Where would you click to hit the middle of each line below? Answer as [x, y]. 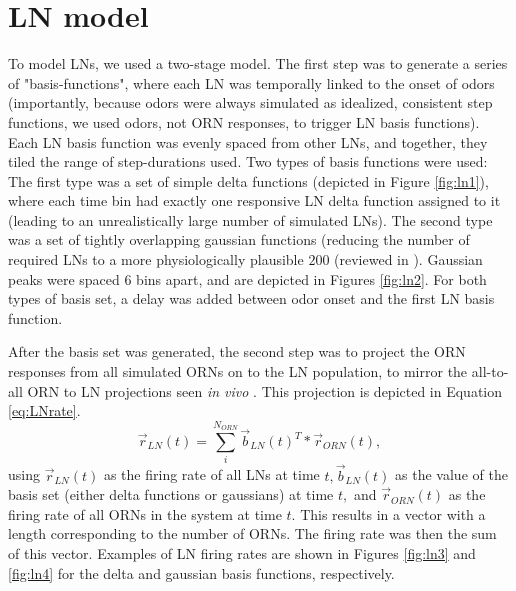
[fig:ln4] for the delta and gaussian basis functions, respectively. [201, 572]
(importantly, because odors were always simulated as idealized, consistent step [250, 102]
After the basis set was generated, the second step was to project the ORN [237, 351]
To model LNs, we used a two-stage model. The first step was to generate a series [258, 63]
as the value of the [451, 474]
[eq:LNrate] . [44, 410]
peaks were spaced [64, 278]
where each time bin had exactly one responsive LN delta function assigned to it [254, 200]
